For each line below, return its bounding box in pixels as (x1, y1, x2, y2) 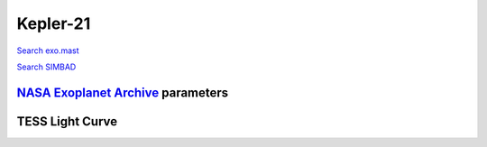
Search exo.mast (16, 45, 80, 56)
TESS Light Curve (16, 114, 118, 129)
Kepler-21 (16, 14, 91, 33)
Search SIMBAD (16, 61, 77, 72)
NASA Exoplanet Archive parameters (16, 85, 229, 100)
